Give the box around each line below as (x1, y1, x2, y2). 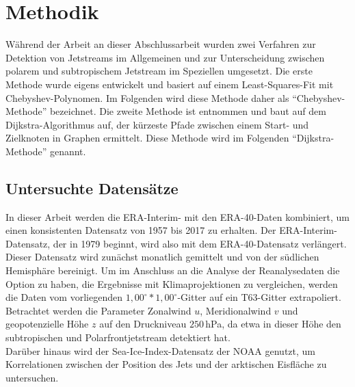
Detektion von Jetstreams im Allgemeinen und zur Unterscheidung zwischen (5, 50, 325, 64)
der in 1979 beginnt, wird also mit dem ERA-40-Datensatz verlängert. (53, 236, 347, 250)
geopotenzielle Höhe (5, 317, 89, 331)
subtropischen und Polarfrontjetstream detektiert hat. (5, 330, 231, 345)
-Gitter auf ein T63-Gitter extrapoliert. (177, 290, 341, 304)
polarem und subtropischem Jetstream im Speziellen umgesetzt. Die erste (5, 64, 313, 78)
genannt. (49, 144, 86, 158)
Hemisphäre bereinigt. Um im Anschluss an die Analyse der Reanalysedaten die (5, 263, 340, 278)
